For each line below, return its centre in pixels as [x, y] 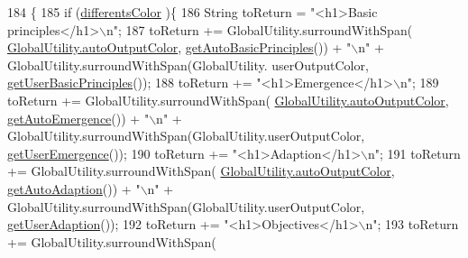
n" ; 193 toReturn [412, 224]
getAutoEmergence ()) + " [78, 118]
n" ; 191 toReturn [414, 153]
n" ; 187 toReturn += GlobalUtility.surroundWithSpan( [260, 29]
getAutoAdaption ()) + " [74, 188]
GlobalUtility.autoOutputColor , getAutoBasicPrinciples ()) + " [179, 47]
